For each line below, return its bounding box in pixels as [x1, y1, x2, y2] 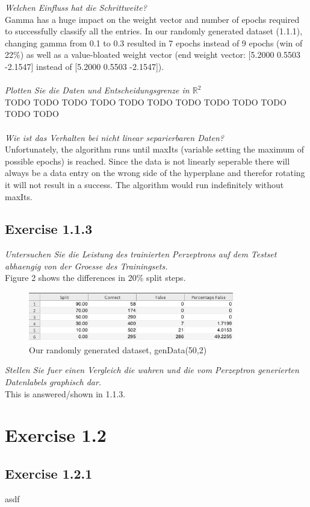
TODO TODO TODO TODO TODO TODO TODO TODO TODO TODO [5, 95, 287, 108]
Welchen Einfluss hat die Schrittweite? [5, 1, 147, 13]
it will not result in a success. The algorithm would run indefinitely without [5, 178, 284, 191]
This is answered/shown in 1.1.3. [5, 387, 126, 400]
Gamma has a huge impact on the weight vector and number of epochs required [5, 13, 300, 25]
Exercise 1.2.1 [5, 464, 93, 482]
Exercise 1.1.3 [5, 219, 93, 238]
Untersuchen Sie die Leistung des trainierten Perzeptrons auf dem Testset [5, 248, 277, 260]
